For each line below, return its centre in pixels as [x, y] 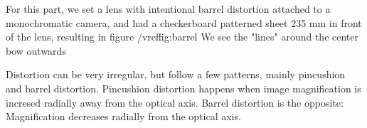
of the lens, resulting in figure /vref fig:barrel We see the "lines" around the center [182, 37]
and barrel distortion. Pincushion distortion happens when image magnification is [183, 88]
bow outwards [36, 50]
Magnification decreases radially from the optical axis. [123, 116]
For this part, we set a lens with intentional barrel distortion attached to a [168, 9]
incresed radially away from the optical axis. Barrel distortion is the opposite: [175, 102]
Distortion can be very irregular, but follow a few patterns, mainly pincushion [176, 74]
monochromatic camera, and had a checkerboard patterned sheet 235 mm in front [184, 22]
